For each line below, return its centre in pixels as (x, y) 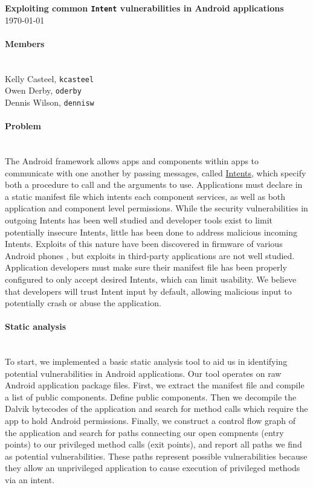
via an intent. (30, 480)
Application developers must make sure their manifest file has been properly (146, 267)
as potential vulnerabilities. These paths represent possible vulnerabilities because (156, 456)
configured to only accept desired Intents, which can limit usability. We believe (151, 279)
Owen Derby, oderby (43, 90)
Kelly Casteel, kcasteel (50, 78)
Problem (23, 126)
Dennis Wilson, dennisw (50, 102)
